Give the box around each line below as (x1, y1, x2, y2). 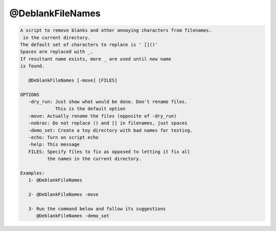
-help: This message (28, 142, 80, 147)
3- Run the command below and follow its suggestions (28, 206, 166, 212)
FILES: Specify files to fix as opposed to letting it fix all (28, 148, 190, 155)
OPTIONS (20, 92, 39, 97)
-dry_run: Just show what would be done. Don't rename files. (28, 99, 188, 105)
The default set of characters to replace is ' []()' (20, 41, 158, 47)
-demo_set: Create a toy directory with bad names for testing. (28, 127, 193, 133)
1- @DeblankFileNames (28, 177, 83, 183)
